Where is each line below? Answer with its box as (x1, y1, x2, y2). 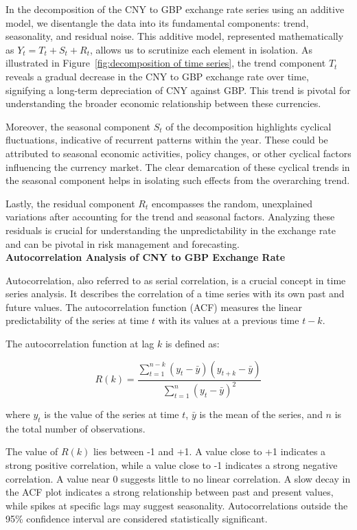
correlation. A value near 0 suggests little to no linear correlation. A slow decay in (5, 471, 351, 485)
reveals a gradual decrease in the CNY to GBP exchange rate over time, (5, 69, 309, 83)
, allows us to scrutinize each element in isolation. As (89, 42, 312, 56)
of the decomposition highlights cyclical (165, 119, 332, 133)
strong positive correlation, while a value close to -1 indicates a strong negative (5, 458, 338, 472)
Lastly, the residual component (5, 196, 135, 210)
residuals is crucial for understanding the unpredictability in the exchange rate (5, 222, 336, 237)
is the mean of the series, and (199, 407, 323, 422)
